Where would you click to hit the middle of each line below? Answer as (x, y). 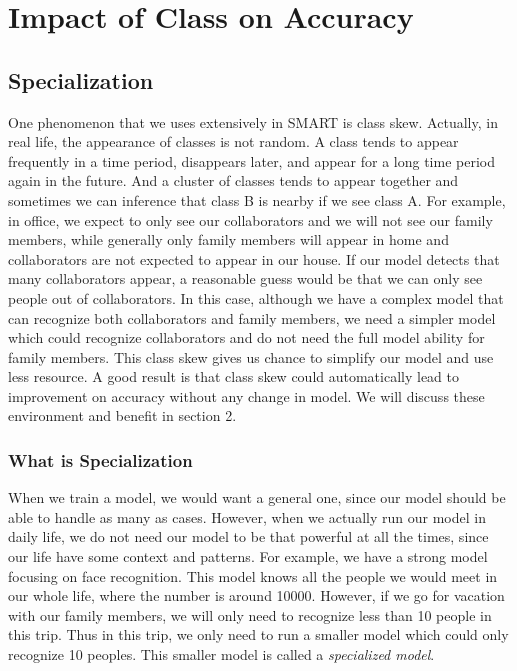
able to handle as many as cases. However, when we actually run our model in (247, 516)
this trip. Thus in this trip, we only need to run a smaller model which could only (258, 634)
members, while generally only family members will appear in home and (228, 239)
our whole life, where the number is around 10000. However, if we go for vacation (256, 595)
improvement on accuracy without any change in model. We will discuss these (246, 395)
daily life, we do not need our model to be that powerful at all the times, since (248, 536)
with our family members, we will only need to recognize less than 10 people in (250, 614)
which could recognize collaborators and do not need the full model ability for (246, 337)
